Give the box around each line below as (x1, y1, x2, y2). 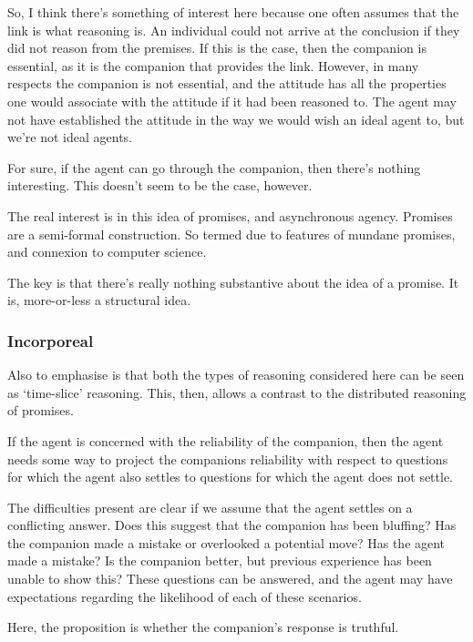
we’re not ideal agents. (7, 127, 132, 147)
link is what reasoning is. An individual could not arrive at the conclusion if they (7, 20, 460, 39)
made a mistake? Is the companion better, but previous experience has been (7, 551, 432, 570)
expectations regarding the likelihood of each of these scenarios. (7, 586, 362, 606)
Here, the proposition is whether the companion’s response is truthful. (7, 617, 399, 637)
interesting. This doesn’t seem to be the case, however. (7, 176, 313, 195)
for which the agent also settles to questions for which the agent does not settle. (7, 467, 454, 486)
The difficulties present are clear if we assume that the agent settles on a (7, 497, 413, 516)
